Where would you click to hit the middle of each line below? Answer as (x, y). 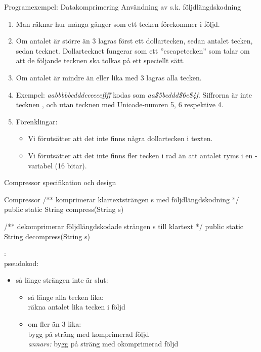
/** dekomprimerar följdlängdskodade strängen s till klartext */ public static (124, 226)
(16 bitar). (71, 165)
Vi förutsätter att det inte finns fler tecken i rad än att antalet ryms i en (140, 155)
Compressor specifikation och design (60, 182)
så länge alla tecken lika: (66, 297)
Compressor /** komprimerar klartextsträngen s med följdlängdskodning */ (122, 199)
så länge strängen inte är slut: (62, 280)
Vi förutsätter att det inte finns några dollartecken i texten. (120, 138)
